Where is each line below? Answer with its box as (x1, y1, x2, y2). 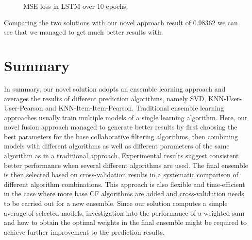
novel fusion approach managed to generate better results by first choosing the (4, 122, 237, 132)
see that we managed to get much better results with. (4, 27, 163, 37)
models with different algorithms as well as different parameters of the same (4, 141, 230, 151)
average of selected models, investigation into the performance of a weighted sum (4, 207, 245, 218)
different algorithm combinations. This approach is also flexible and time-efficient (4, 179, 245, 189)
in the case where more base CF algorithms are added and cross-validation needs (4, 188, 244, 199)
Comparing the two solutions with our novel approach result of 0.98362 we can (4, 17, 238, 27)
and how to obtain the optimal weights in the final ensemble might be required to (4, 217, 247, 227)
